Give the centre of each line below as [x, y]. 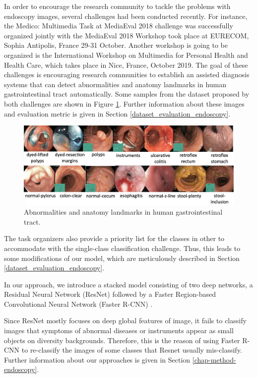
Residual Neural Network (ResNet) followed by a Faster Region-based [110, 294]
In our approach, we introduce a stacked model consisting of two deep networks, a [128, 284]
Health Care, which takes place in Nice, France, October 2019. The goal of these [126, 64]
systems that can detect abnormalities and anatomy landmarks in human [115, 84]
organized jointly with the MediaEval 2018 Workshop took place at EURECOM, [127, 35]
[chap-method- [214, 359]
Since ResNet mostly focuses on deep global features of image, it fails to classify [125, 320]
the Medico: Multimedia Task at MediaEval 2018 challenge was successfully [119, 26]
